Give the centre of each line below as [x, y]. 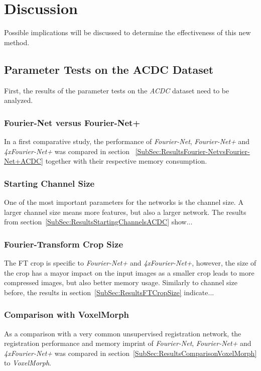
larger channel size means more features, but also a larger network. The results [125, 212]
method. [17, 42]
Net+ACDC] [24, 161]
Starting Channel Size [49, 183]
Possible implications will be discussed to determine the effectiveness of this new [127, 32]
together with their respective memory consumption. [126, 161]
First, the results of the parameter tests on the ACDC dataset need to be [117, 90]
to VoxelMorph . [28, 363]
